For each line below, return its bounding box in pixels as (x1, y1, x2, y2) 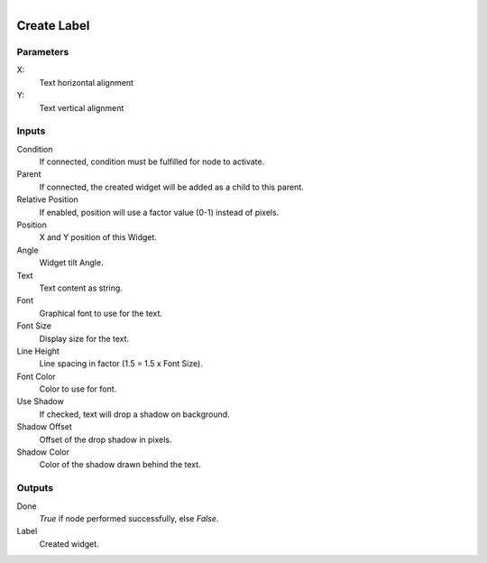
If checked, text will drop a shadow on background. (39, 409, 230, 420)
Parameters (16, 45, 69, 58)
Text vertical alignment (39, 102, 124, 113)
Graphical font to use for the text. (39, 308, 162, 318)
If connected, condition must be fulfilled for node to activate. (39, 156, 265, 167)
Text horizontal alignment (39, 77, 134, 88)
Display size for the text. (39, 333, 130, 344)
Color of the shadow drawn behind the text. (39, 459, 202, 470)
